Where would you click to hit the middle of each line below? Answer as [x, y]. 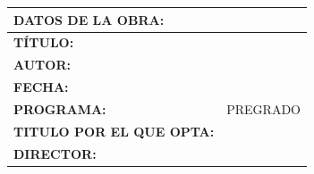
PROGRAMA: [60, 108]
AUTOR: [42, 65]
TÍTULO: [44, 42]
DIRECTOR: [55, 153]
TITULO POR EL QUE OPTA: [114, 131]
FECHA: [41, 87]
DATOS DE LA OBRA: [89, 19]
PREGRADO [264, 108]
